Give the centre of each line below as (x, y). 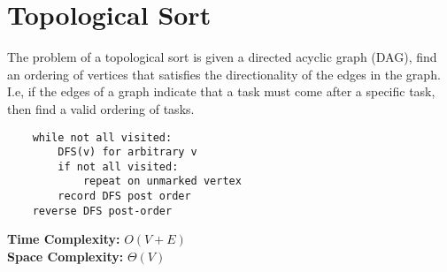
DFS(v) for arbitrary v (127, 152)
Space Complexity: (66, 257)
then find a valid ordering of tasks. (101, 108)
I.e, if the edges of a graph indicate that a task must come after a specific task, (221, 91)
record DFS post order (124, 196)
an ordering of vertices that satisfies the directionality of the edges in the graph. (224, 74)
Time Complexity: (64, 239)
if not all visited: (118, 166)
